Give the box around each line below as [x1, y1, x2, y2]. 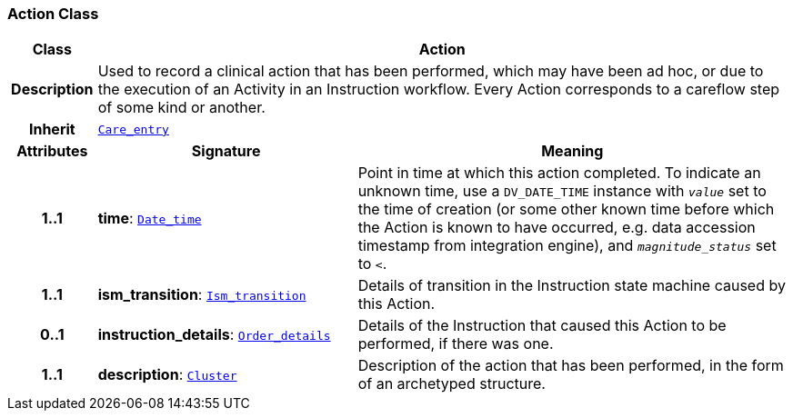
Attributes [16, 142, 88, 161]
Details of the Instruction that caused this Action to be [357, 316, 727, 335]
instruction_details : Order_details [97, 325, 331, 344]
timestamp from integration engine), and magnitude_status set [357, 236, 777, 255]
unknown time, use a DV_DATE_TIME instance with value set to [357, 182, 767, 201]
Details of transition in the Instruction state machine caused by [357, 276, 786, 295]
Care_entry [97, 122, 169, 136]
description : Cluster [97, 365, 237, 384]
